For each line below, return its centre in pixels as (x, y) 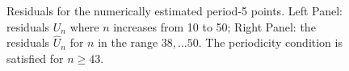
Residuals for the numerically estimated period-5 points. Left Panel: (174, 10)
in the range (128, 42)
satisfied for (35, 58)
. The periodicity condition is (270, 42)
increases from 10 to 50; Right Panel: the (214, 26)
